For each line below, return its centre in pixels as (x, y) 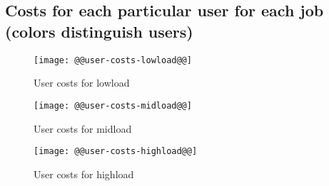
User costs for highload (84, 174)
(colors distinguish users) (99, 31)
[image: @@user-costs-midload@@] (113, 105)
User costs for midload (83, 128)
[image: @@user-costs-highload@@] (116, 152)
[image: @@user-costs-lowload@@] (113, 60)
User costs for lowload (82, 83)
